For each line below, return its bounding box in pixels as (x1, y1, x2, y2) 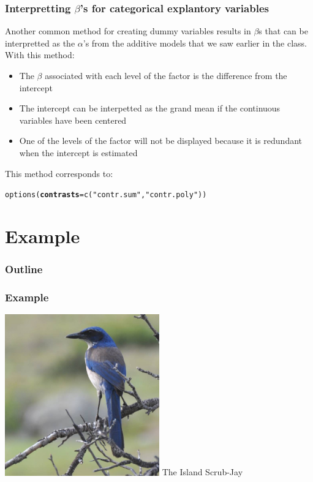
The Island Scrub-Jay (162, 465, 243, 478)
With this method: (5, 48, 75, 61)
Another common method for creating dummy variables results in (5, 24, 251, 37)
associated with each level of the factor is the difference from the (45, 69, 287, 81)
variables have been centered (19, 113, 127, 126)
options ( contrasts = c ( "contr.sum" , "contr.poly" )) (5, 190, 207, 200)
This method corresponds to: (5, 167, 113, 179)
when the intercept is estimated (19, 146, 138, 159)
